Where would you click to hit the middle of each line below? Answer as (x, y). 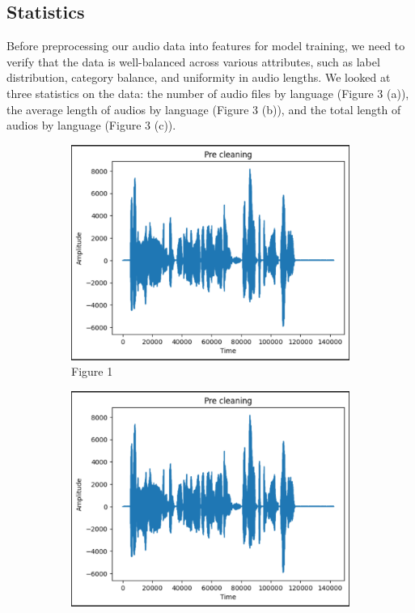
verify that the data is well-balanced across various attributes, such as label (193, 61)
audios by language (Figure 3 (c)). (91, 125)
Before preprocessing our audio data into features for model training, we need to (206, 46)
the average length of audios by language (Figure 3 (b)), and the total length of (204, 109)
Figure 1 (92, 371)
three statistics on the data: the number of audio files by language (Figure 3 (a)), (208, 93)
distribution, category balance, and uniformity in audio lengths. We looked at (199, 77)
